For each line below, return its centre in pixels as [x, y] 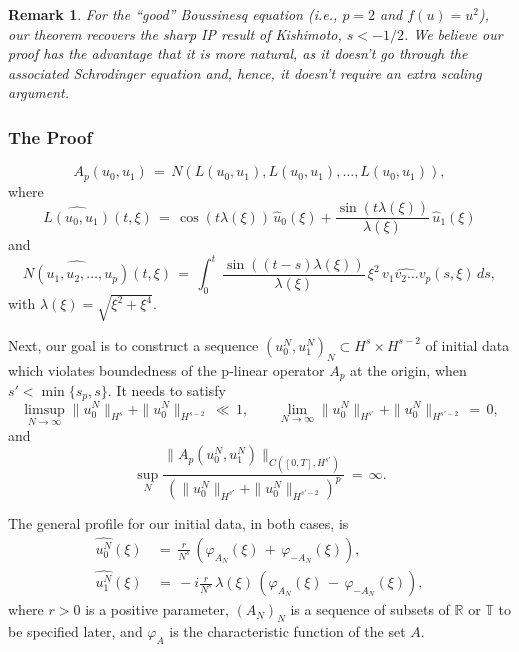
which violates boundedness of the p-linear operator [166, 369]
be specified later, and [75, 630]
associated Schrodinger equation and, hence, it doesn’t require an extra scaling [245, 72]
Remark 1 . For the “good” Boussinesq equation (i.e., [173, 14]
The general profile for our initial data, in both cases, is [178, 522]
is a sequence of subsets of [370, 609]
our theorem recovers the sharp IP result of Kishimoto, [175, 33]
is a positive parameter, [157, 609]
